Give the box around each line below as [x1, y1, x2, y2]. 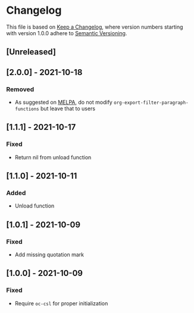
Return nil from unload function [14, 153, 92, 161]
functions [14, 106, 40, 112]
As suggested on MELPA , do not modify [14, 99, 113, 106]
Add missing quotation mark [14, 251, 85, 258]
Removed [6, 85, 35, 93]
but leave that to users [40, 105, 96, 112]
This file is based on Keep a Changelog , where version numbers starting [6, 23, 183, 30]
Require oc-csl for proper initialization [14, 299, 108, 307]
